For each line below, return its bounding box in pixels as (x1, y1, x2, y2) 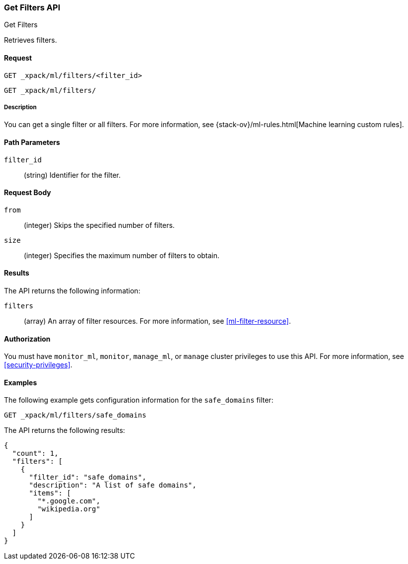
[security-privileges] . (4, 360, 72, 369)
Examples (4, 378, 37, 387)
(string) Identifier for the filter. (24, 170, 121, 179)
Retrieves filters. (4, 36, 57, 45)
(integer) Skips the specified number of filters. (24, 220, 175, 229)
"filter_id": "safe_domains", (29, 473, 146, 482)
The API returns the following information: (4, 286, 140, 295)
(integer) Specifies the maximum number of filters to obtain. (24, 251, 220, 260)
